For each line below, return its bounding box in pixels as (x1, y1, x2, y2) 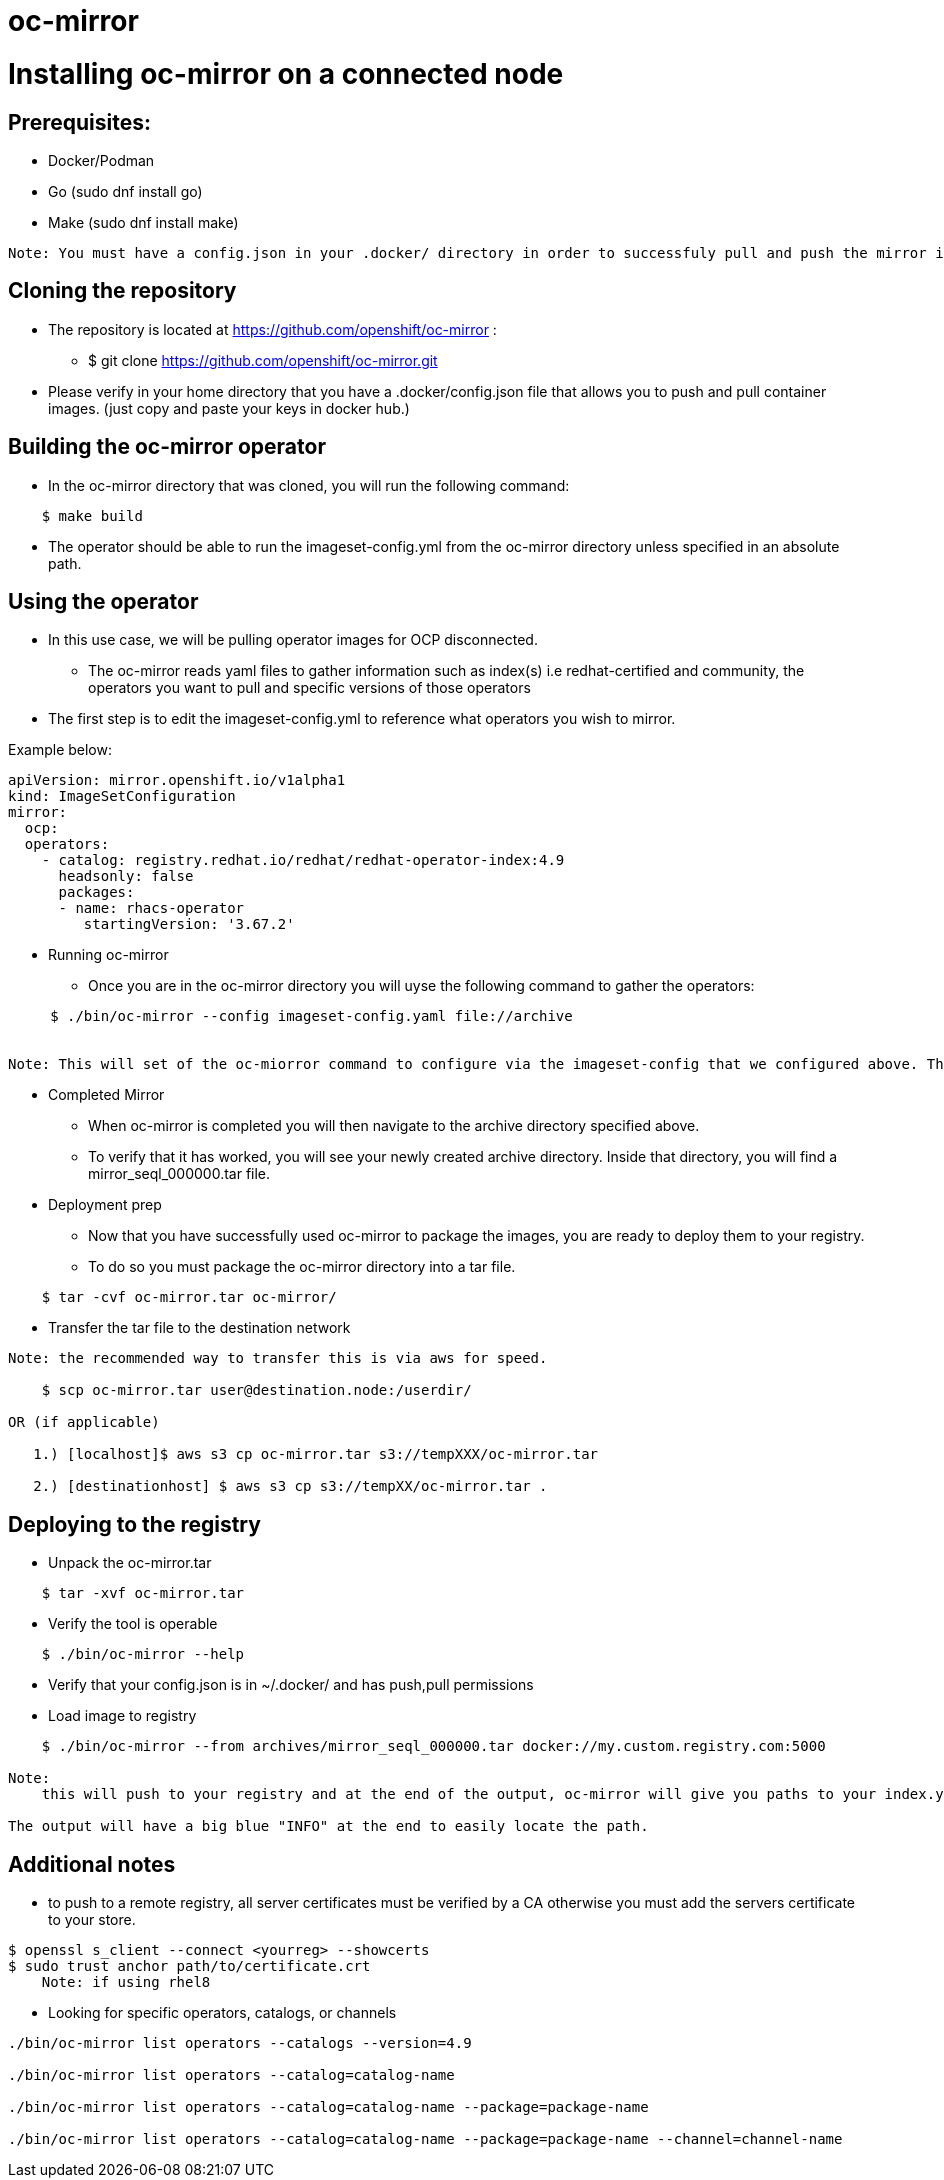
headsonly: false (58, 868, 194, 885)
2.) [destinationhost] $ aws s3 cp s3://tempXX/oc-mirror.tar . (33, 1478, 548, 1495)
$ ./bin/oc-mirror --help (41, 1646, 245, 1663)
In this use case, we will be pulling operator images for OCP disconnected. (48, 631, 538, 649)
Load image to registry (48, 1707, 197, 1725)
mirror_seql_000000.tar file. (88, 1165, 271, 1183)
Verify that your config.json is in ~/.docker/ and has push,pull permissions (48, 1676, 534, 1694)
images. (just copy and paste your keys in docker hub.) (48, 399, 410, 417)
